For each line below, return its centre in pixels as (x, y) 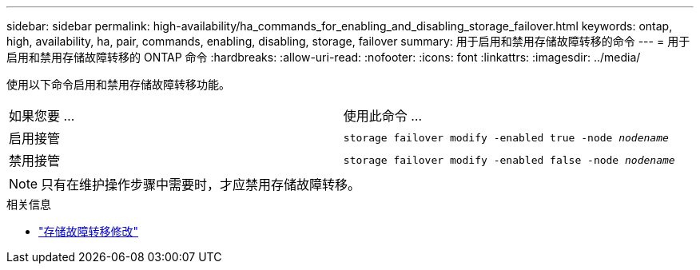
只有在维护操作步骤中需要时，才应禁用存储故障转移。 (201, 185)
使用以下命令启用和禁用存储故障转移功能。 (118, 84)
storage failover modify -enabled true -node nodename (506, 137)
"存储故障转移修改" (89, 231)
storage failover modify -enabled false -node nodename (509, 160)
